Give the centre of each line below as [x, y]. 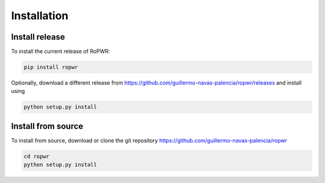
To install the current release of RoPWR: [61, 52]
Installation [40, 16]
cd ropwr [37, 156]
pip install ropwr [51, 67]
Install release [38, 37]
